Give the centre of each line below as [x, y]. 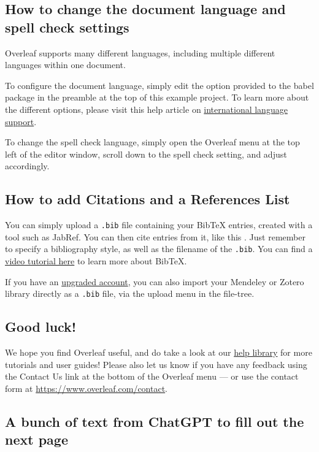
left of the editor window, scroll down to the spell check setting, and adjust [146, 154]
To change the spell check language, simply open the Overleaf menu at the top [152, 142]
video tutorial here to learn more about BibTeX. [96, 261]
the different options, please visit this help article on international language [146, 109]
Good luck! [41, 327]
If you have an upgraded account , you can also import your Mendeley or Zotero [155, 281]
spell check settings [67, 27]
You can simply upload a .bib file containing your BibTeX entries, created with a [159, 225]
